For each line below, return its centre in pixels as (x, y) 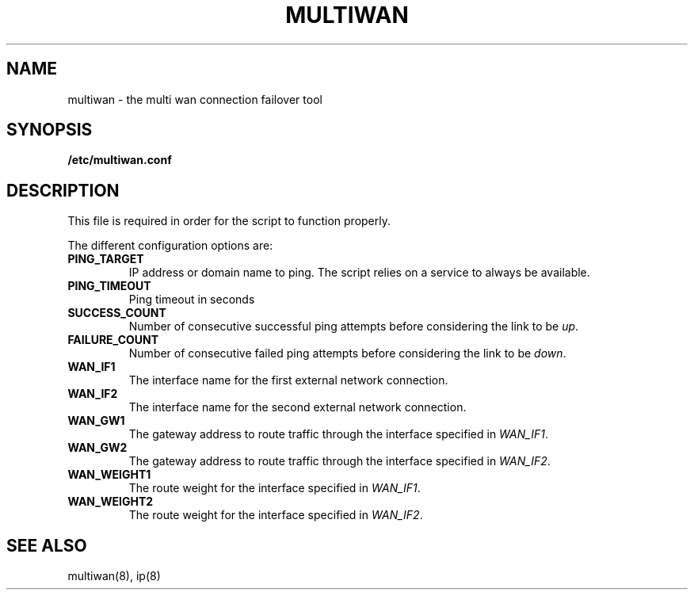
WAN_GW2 (97, 448)
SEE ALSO (47, 545)
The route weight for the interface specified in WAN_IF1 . (275, 488)
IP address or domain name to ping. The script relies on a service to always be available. (359, 273)
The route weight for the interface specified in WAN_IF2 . (276, 515)
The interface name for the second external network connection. (297, 407)
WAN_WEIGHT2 (111, 502)
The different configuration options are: (170, 246)
